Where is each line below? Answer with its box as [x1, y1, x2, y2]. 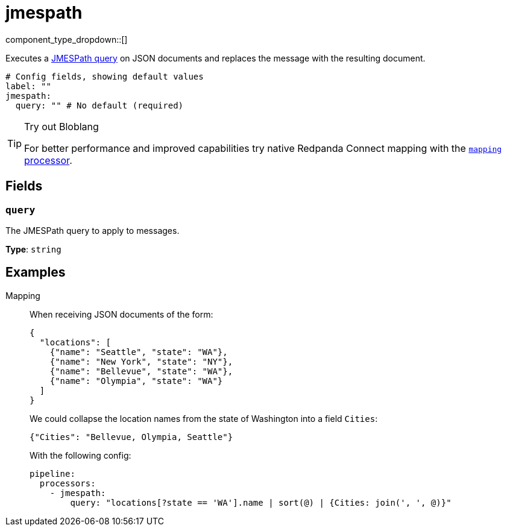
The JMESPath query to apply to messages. [5, 225, 180, 236]
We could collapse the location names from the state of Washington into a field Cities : [30, 413, 378, 424]
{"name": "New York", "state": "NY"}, [49, 356, 233, 366]
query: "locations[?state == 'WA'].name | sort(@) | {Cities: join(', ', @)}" [70, 497, 452, 507]
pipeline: [30, 468, 75, 479]
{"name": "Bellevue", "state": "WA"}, [49, 366, 233, 376]
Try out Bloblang [24, 120, 99, 133]
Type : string [5, 244, 61, 254]
